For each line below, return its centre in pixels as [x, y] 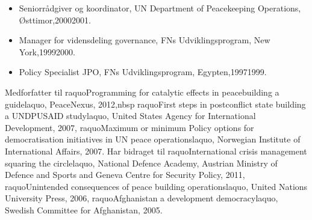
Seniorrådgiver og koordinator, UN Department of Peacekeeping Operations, [160, 8]
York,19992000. [47, 51]
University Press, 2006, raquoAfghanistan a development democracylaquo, [142, 198]
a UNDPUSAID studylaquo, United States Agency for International [130, 116]
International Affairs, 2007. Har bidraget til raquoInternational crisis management [156, 151]
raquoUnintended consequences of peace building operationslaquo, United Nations [156, 186]
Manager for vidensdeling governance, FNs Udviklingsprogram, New [145, 40]
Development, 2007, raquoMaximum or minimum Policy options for [129, 127]
